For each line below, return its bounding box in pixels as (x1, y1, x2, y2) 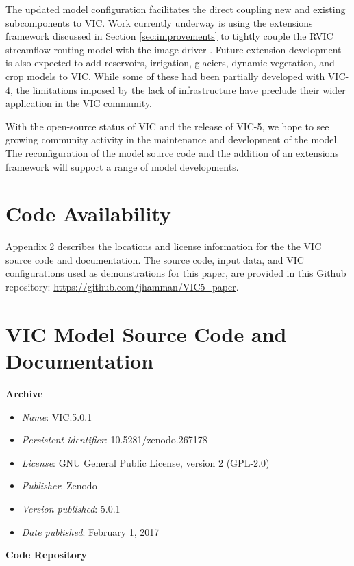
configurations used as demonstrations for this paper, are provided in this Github (5, 266, 346, 280)
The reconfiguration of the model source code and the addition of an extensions (5, 145, 339, 160)
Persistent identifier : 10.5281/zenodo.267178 (21, 432, 207, 447)
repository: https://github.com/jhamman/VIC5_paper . (5, 280, 239, 294)
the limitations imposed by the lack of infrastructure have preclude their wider (16, 82, 346, 97)
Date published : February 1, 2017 (21, 524, 160, 539)
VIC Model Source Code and (5, 319, 287, 347)
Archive (5, 386, 43, 400)
